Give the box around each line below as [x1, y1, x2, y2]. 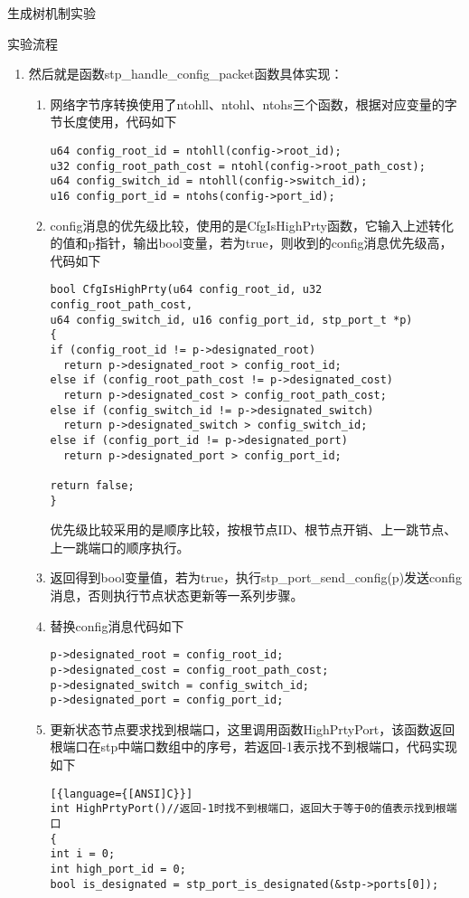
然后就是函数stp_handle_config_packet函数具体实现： [28, 64, 343, 83]
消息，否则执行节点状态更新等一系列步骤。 [50, 586, 304, 604]
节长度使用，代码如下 [50, 112, 177, 131]
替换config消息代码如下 [50, 616, 184, 635]
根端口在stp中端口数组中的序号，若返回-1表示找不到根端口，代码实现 [50, 737, 457, 756]
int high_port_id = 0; [50, 862, 186, 875]
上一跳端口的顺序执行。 [50, 537, 190, 556]
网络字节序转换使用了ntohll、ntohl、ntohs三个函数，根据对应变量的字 [50, 94, 457, 113]
